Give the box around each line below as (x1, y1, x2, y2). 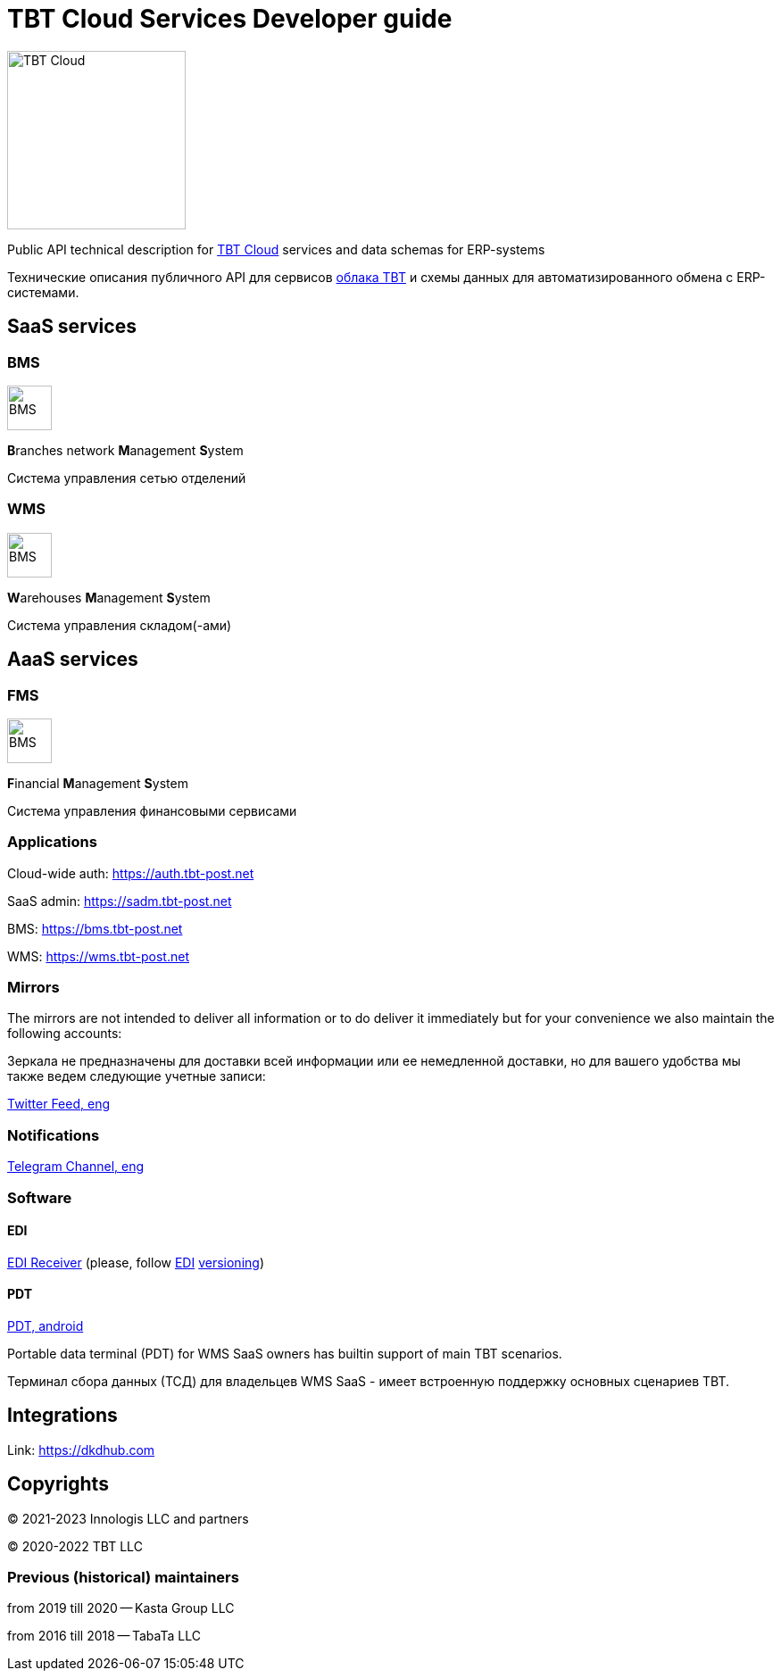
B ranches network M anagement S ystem (7, 442, 244, 458)
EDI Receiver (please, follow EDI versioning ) (7, 1254, 265, 1270)
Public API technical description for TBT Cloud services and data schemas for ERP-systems (7, 241, 545, 257)
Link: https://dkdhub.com (7, 1441, 155, 1458)
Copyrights (7, 1473, 109, 1496)
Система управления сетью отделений (7, 469, 246, 486)
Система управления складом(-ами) (7, 617, 232, 633)
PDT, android (7, 1318, 84, 1333)
